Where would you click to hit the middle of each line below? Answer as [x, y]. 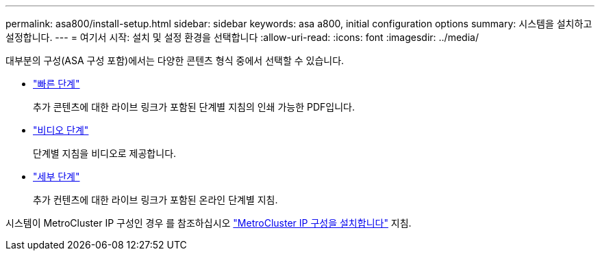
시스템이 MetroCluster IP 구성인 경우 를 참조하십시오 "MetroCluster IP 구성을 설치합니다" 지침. [209, 223]
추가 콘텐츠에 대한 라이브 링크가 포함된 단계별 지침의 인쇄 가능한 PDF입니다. [194, 107]
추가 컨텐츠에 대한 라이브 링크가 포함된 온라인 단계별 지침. [155, 200]
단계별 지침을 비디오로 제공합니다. [105, 153]
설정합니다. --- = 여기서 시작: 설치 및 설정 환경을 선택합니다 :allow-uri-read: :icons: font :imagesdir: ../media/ [242, 37]
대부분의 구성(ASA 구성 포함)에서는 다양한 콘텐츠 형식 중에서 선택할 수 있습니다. [175, 60]
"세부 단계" [57, 176]
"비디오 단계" [61, 130]
